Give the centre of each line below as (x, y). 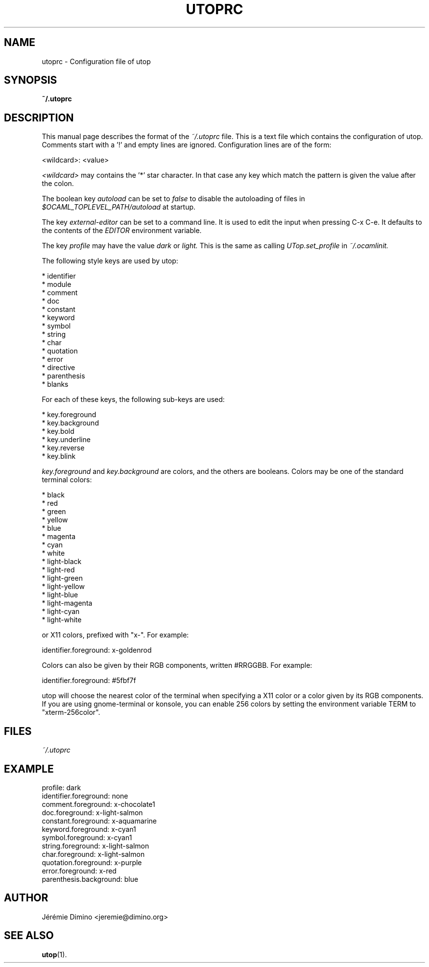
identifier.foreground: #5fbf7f (89, 681)
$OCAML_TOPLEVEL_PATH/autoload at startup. (119, 207)
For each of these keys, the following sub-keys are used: (133, 400)
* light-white (62, 620)
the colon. (58, 184)
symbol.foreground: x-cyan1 (87, 837)
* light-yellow (63, 587)
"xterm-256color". (71, 712)
